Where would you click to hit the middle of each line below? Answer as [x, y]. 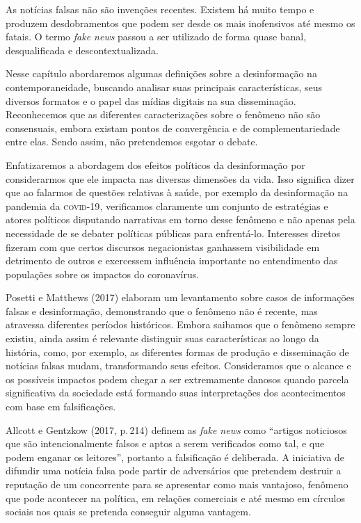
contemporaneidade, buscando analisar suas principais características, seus [164, 87]
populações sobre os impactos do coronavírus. [103, 274]
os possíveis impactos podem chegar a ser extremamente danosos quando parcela [177, 379]
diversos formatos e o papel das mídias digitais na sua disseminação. [151, 100]
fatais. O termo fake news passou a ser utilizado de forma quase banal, [156, 37]
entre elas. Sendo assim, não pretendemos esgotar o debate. [132, 142]
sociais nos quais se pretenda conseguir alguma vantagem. [128, 512]
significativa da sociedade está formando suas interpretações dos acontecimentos [176, 393]
